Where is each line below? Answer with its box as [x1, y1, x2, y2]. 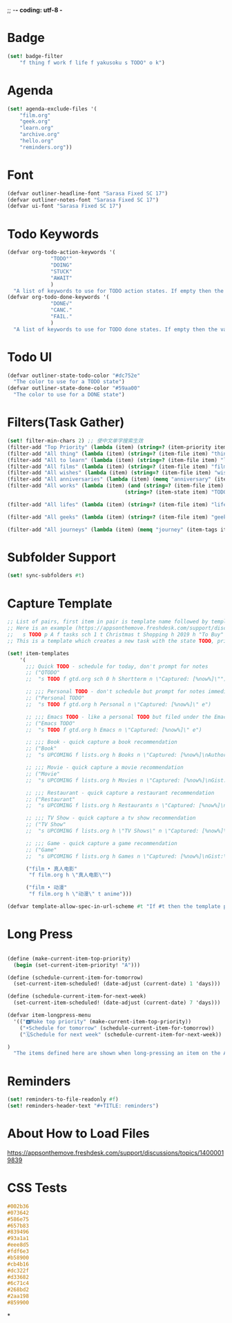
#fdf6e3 [7, 1248, 30, 1255]
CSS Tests [7, 1180, 68, 1196]
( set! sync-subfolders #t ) [7, 572, 85, 579]
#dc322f [7, 1267, 30, 1274]
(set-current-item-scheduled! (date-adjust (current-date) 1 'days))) [13, 981, 221, 987]
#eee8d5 [7, 1242, 30, 1248]
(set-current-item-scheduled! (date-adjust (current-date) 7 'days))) [13, 999, 221, 1007]
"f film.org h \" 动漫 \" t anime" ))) [28, 891, 133, 898]
